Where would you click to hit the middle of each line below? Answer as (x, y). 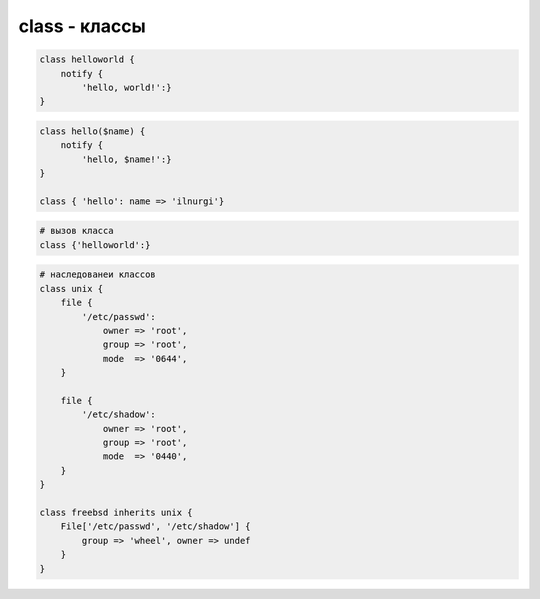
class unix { (71, 288)
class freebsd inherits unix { (116, 513)
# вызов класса (76, 231)
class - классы (82, 26)
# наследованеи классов (98, 274)
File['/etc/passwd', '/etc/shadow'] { (155, 526)
